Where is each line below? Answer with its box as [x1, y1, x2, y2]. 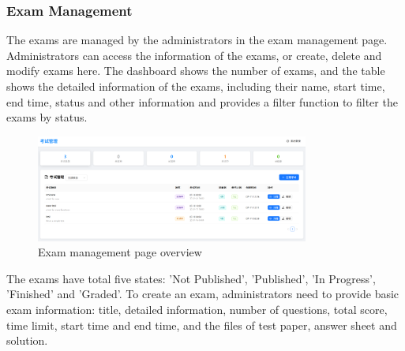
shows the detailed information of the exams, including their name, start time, [6, 78, 385, 94]
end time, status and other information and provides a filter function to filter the [6, 93, 398, 110]
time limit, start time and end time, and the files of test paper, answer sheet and [6, 316, 397, 333]
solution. [6, 332, 48, 349]
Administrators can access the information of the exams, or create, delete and [6, 47, 382, 63]
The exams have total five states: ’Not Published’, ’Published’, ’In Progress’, [6, 270, 376, 286]
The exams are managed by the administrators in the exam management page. [6, 32, 388, 48]
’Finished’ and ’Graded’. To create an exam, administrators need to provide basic [6, 286, 399, 302]
